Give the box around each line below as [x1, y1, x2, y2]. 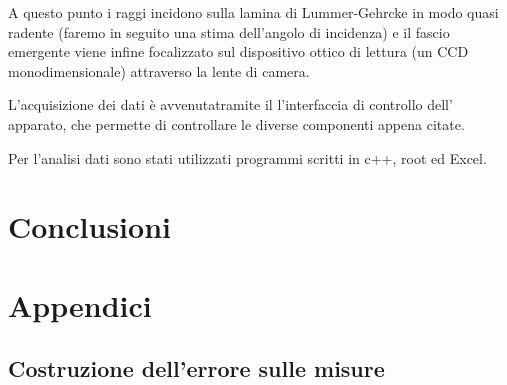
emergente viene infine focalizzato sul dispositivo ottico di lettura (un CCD [8, 41, 469, 62]
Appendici [8, 284, 152, 325]
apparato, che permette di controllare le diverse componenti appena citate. [8, 113, 465, 134]
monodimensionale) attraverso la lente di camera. [8, 60, 310, 81]
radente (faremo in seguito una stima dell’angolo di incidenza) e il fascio [8, 21, 450, 42]
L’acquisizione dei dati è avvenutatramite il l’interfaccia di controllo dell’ [8, 94, 453, 115]
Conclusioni [8, 206, 171, 247]
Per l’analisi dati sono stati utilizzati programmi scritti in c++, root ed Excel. [8, 147, 487, 168]
